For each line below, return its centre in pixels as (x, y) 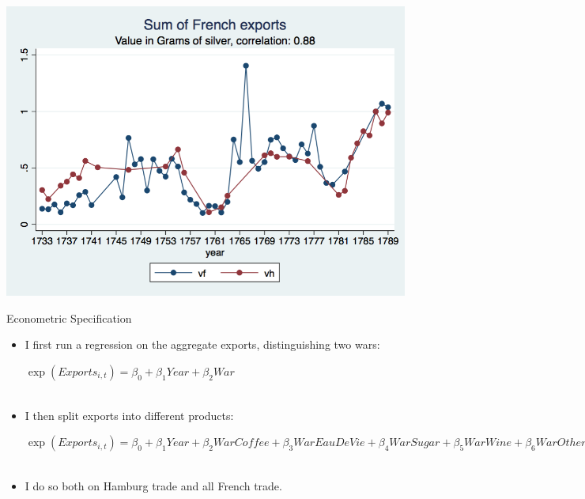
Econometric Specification (69, 318)
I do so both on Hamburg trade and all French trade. (153, 485)
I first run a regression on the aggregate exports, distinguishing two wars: (202, 344)
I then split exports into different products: (129, 415)
